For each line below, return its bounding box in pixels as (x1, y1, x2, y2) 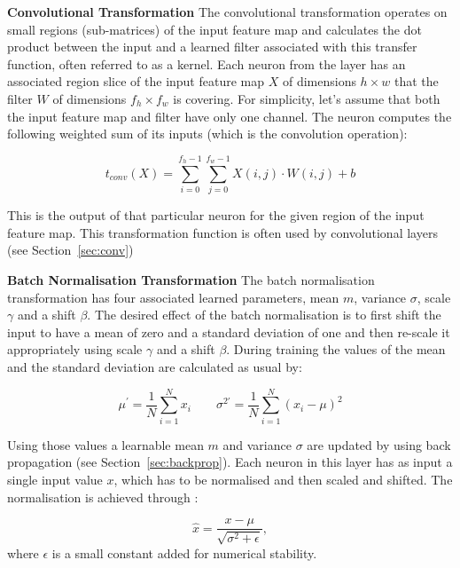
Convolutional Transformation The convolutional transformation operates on (7, 3, 448, 20)
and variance (222, 435, 292, 454)
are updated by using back (307, 435, 451, 454)
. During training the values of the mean (226, 340, 446, 359)
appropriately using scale (7, 340, 143, 359)
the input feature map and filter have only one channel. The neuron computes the (7, 106, 452, 125)
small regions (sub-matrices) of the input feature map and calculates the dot (7, 20, 422, 38)
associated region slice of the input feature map (7, 72, 265, 91)
